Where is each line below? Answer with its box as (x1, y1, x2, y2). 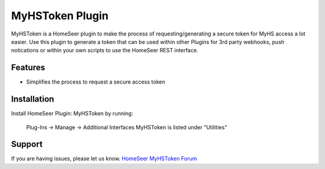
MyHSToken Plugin (11, 9, 109, 22)
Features (11, 63, 45, 73)
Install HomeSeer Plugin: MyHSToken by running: (11, 110, 134, 117)
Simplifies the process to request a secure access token (26, 78, 166, 85)
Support (11, 139, 43, 150)
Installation (11, 94, 54, 105)
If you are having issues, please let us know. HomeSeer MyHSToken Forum (11, 155, 197, 162)
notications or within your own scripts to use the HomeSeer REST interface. (11, 47, 199, 54)
